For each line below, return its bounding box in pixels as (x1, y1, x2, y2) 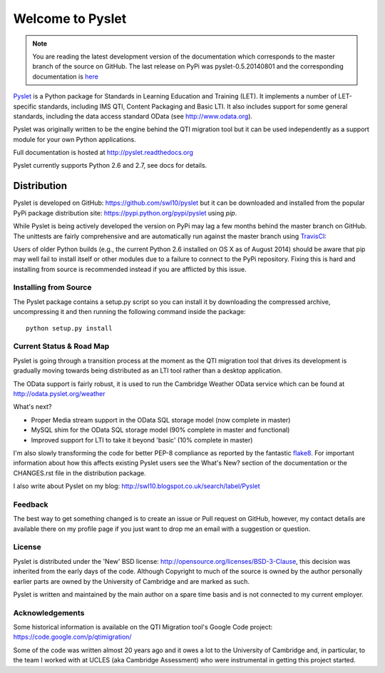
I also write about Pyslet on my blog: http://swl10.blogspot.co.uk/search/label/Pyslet (13, 482, 260, 490)
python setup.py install (26, 324, 113, 332)
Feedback (13, 500, 49, 510)
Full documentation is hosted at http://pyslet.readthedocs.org (13, 148, 194, 157)
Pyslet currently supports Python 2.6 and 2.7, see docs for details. (13, 161, 207, 170)
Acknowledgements (13, 607, 85, 617)
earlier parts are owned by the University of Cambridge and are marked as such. (13, 577, 250, 585)
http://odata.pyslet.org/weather (13, 389, 106, 398)
